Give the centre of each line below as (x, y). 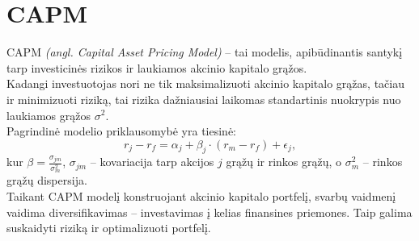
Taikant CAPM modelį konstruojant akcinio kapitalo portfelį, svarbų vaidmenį (201, 195)
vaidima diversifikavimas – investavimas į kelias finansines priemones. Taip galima (209, 212)
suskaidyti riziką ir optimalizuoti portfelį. (109, 228)
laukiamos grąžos (49, 115)
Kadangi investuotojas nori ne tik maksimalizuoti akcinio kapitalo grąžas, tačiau (205, 83)
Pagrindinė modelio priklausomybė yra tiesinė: (122, 131)
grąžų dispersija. (47, 180)
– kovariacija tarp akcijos (152, 162)
